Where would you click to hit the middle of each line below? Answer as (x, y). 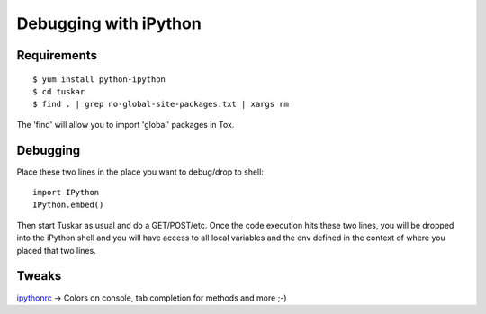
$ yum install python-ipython (99, 79)
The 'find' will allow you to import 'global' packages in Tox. (126, 124)
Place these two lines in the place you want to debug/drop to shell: (140, 172)
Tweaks (39, 276)
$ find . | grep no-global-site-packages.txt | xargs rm (161, 104)
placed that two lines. (56, 250)
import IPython (66, 193)
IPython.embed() (68, 205)
